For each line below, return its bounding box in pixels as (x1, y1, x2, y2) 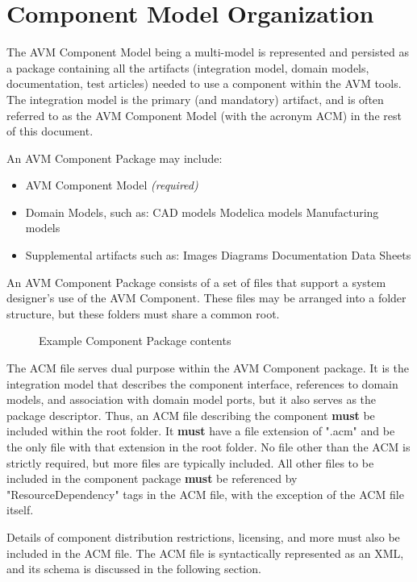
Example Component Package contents (39, 332, 231, 349)
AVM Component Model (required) (25, 177, 198, 193)
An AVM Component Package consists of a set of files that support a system (6, 273, 386, 290)
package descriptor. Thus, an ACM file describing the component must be (6, 406, 375, 423)
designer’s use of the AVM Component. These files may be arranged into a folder (6, 289, 407, 306)
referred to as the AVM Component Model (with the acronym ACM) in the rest (6, 106, 402, 123)
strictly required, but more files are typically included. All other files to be (6, 454, 374, 471)
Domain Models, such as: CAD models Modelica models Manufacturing (25, 203, 379, 220)
